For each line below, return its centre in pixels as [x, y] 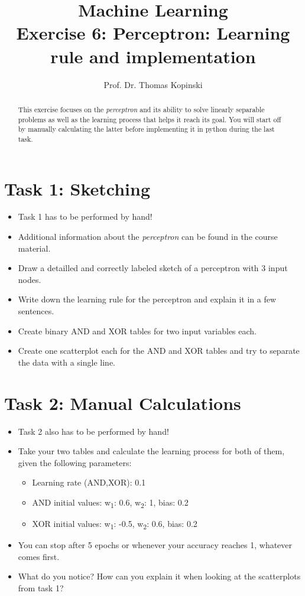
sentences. [36, 311]
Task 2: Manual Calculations [123, 403]
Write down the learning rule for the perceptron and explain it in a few [147, 299]
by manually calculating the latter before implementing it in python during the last [146, 129]
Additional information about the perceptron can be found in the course [148, 237]
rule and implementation [153, 56]
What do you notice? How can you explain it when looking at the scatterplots [159, 576]
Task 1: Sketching [77, 188]
